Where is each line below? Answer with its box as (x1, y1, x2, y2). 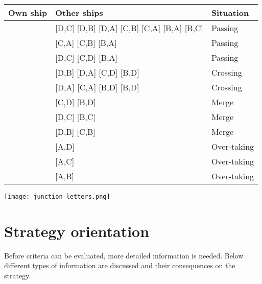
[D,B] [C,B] (55, 126, 96, 137)
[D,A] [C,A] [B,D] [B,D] (55, 81, 139, 93)
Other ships (55, 7, 103, 18)
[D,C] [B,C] (55, 111, 96, 123)
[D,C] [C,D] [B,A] (55, 52, 117, 63)
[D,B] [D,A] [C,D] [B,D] (55, 66, 139, 78)
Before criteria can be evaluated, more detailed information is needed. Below (4, 250, 244, 261)
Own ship (8, 7, 47, 18)
